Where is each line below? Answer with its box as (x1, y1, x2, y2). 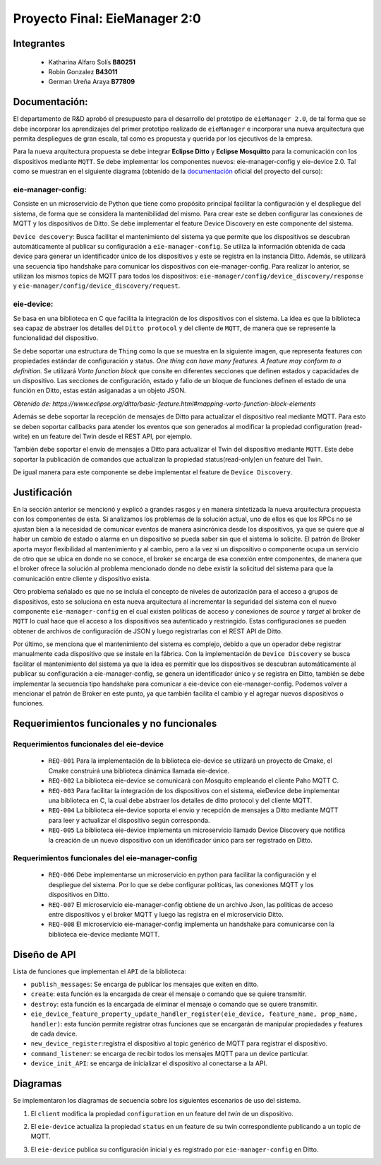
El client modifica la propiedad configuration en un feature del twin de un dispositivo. (30, 1109, 294, 1118)
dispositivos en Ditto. (48, 891, 109, 899)
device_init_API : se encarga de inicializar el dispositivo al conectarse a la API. (30, 1059, 267, 1067)
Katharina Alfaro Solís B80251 (48, 57, 135, 66)
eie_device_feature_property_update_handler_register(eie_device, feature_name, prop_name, (30, 1010, 358, 1018)
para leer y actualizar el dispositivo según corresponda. (48, 816, 210, 824)
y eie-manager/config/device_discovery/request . (13, 281, 181, 290)
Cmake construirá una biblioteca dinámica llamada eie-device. (48, 766, 229, 775)
